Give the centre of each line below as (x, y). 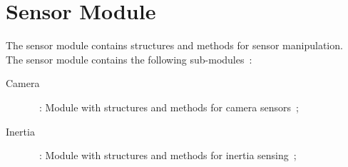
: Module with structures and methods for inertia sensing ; (168, 155)
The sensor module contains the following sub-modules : (129, 59)
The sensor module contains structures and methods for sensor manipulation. (174, 45)
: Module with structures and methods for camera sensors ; (169, 107)
